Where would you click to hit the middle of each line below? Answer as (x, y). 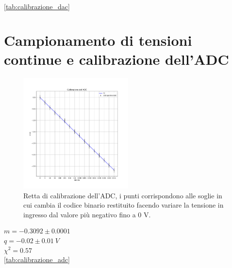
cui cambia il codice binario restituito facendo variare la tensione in (124, 205)
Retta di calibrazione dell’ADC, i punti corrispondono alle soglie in (123, 195)
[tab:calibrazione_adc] (37, 259)
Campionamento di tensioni (98, 40)
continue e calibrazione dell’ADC (116, 59)
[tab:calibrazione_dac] (37, 6)
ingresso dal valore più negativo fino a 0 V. (87, 214)
